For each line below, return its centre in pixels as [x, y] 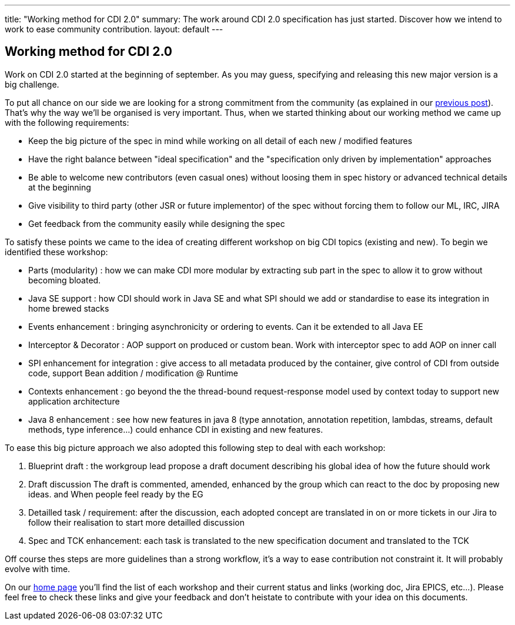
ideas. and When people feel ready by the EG [116, 494]
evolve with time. [38, 569]
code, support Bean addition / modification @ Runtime [133, 373]
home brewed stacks [69, 308]
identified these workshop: [56, 252]
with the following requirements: [67, 122]
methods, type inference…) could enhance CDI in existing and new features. [176, 429]
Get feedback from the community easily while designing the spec [157, 223]
